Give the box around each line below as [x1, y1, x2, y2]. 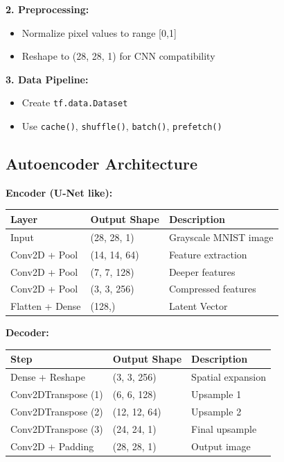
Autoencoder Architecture [6, 153, 197, 174]
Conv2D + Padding [10, 438, 94, 453]
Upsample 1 [191, 387, 242, 402]
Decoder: [6, 325, 49, 340]
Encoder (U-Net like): [6, 185, 113, 199]
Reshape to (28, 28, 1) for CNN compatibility [21, 49, 215, 63]
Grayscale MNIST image [168, 229, 274, 244]
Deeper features [168, 264, 236, 279]
